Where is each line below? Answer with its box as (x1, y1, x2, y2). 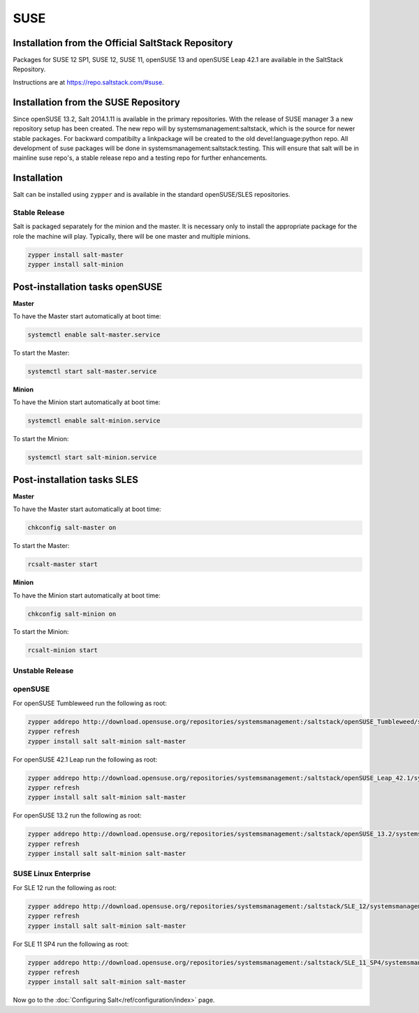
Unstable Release (13, 665, 74, 675)
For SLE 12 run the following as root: (13, 883, 117, 892)
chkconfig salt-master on (27, 524, 117, 532)
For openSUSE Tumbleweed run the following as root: (13, 699, 167, 707)
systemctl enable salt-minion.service (27, 417, 161, 425)
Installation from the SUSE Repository (13, 96, 181, 108)
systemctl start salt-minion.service (27, 454, 157, 461)
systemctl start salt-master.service (27, 367, 157, 375)
